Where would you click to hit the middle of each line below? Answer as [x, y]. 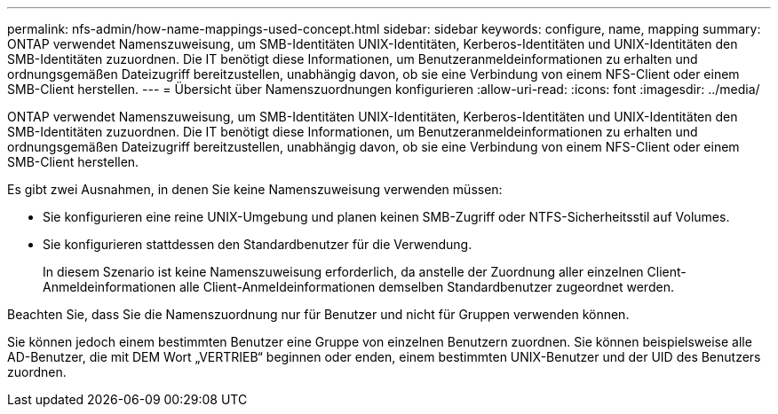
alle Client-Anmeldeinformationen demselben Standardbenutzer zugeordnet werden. [426, 287]
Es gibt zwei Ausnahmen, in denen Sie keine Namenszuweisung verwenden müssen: [255, 189]
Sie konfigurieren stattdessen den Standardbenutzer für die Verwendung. [258, 244]
